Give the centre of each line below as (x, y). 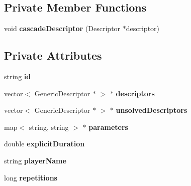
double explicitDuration (44, 144)
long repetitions (31, 177)
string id (18, 76)
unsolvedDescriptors (152, 110)
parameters (108, 127)
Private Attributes (53, 55)
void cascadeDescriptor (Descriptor (62, 28)
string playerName (35, 160)
